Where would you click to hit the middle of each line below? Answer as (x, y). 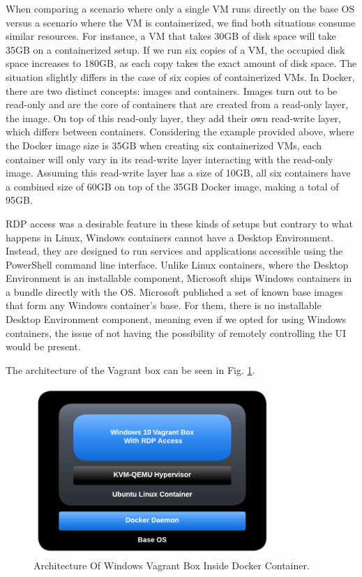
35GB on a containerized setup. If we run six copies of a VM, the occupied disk (175, 49)
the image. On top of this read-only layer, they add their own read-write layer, (173, 118)
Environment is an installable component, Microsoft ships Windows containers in (179, 278)
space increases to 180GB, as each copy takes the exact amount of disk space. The (181, 63)
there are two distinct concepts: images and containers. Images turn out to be (172, 90)
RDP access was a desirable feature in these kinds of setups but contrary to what (179, 223)
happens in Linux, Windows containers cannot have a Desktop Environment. (170, 237)
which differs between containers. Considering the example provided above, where (180, 132)
